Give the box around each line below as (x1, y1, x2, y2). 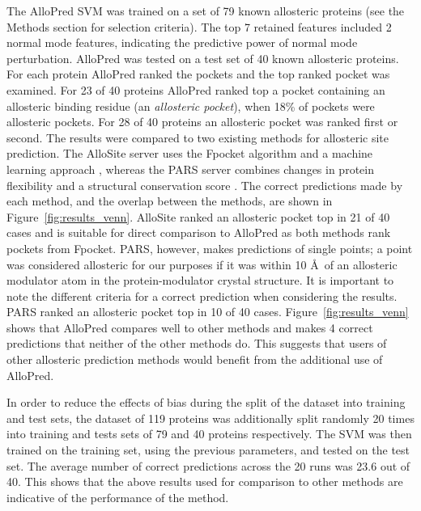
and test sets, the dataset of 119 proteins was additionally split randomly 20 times (6, 409, 415, 426)
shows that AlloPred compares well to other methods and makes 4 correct (6, 319, 373, 336)
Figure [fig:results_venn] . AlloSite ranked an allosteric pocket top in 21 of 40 (6, 208, 390, 225)
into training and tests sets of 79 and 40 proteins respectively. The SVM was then (6, 425, 412, 442)
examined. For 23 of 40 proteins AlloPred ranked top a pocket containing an (6, 81, 385, 98)
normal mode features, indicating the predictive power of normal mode (6, 34, 358, 51)
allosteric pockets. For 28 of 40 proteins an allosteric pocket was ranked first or (6, 113, 398, 130)
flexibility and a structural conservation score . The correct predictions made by (6, 176, 403, 193)
